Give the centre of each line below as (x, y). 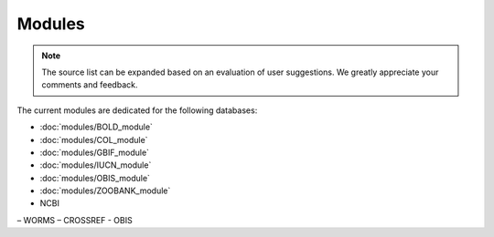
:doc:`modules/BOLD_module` (96, 127)
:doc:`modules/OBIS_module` (95, 178)
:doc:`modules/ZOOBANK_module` (105, 191)
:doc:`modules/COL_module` (94, 139)
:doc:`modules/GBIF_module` (95, 152)
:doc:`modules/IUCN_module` (96, 165)
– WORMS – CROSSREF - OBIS (75, 220)
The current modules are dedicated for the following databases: (137, 110)
